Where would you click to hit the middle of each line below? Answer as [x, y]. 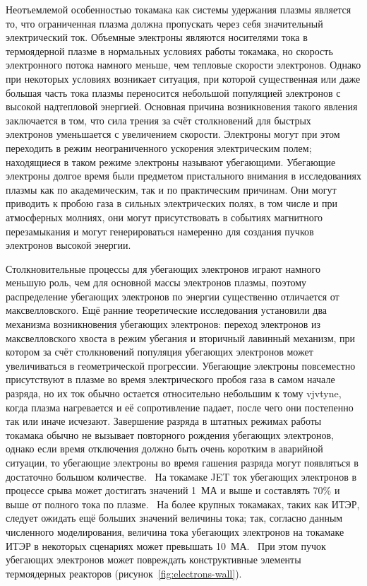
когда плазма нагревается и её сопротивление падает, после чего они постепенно [180, 407]
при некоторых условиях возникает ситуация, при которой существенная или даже [183, 78]
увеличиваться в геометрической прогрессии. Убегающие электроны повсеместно [181, 365]
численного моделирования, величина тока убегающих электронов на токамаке [175, 531]
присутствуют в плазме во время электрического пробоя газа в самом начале [170, 379]
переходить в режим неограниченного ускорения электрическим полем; [159, 147]
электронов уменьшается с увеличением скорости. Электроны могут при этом [173, 134]
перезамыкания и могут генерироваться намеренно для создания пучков [160, 231]
